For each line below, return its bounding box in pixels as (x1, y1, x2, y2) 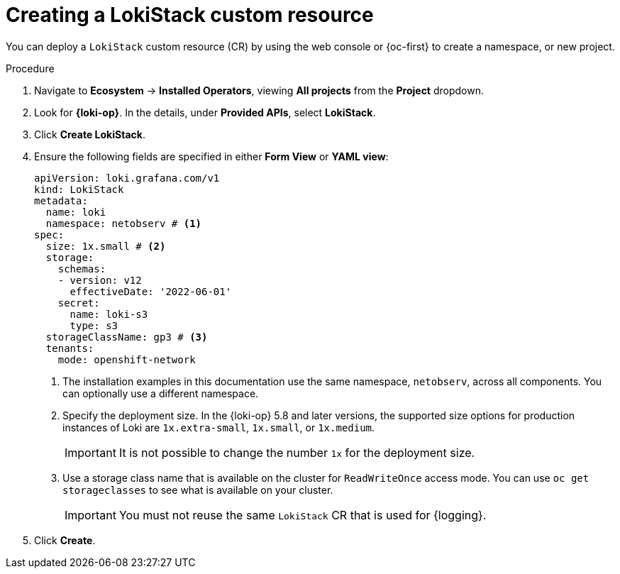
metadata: (34, 194, 88, 206)
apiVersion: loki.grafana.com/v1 (34, 172, 220, 184)
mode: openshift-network (57, 353, 196, 365)
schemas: (57, 263, 106, 275)
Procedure (6, 62, 55, 74)
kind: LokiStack (34, 183, 124, 195)
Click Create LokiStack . (34, 128, 145, 140)
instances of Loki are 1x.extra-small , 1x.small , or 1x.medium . (62, 421, 375, 434)
